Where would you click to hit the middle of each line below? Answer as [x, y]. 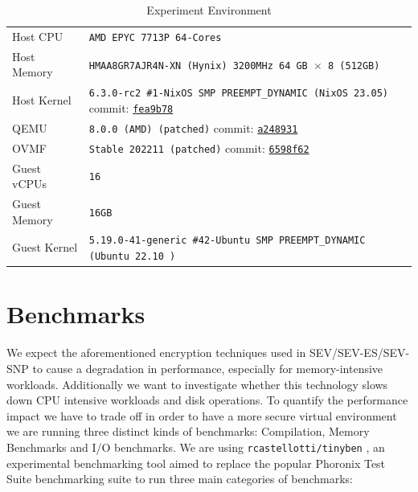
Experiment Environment [209, 10]
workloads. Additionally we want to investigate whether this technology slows [197, 384]
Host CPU [38, 36]
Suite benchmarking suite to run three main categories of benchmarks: [180, 479]
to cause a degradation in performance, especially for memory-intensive [208, 368]
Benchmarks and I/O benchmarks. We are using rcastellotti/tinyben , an [196, 447]
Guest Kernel [45, 247]
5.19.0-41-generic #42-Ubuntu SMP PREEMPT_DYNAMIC [227, 241]
